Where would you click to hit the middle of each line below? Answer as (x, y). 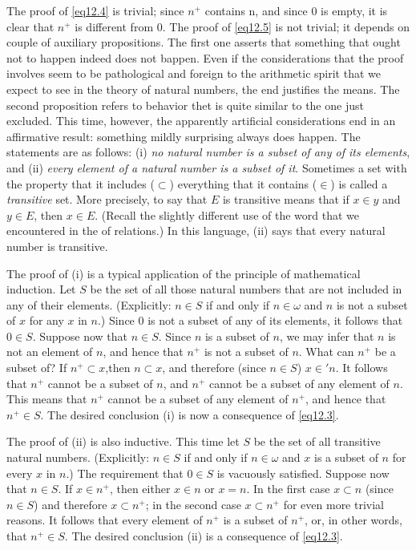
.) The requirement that (125, 473)
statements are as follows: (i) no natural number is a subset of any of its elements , (208, 152)
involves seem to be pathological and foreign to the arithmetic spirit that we (194, 73)
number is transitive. (57, 246)
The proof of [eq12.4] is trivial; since (95, 10)
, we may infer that (327, 336)
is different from (114, 26)
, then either (140, 489)
